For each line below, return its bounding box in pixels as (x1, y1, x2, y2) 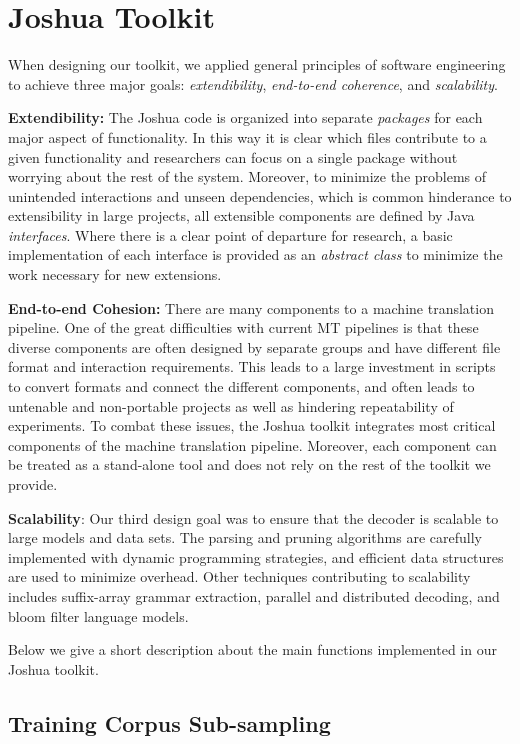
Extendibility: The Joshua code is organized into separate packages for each (8, 107, 483, 128)
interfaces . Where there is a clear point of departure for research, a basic (8, 224, 453, 245)
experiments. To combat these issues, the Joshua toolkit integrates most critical (8, 415, 496, 436)
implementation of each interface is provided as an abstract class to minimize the (8, 244, 503, 265)
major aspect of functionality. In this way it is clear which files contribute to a (8, 126, 487, 147)
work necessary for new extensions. (8, 264, 222, 285)
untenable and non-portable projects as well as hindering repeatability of (8, 395, 454, 416)
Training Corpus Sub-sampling (8, 707, 331, 738)
